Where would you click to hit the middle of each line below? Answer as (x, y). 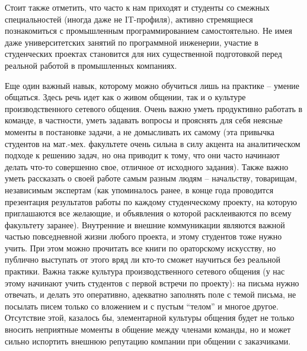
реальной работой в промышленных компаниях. (91, 65)
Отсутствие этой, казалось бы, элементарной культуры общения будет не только (150, 318)
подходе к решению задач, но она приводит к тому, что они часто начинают (142, 155)
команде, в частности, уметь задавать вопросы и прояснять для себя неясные (144, 120)
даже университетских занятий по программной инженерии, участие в (132, 42)
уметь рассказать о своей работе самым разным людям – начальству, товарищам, (151, 178)
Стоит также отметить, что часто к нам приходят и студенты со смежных (137, 7)
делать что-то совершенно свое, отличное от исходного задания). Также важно (147, 166)
